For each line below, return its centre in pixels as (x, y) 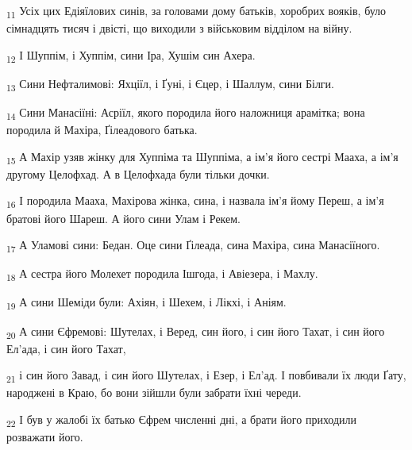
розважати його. (45, 437)
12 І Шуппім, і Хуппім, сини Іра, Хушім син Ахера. (131, 56)
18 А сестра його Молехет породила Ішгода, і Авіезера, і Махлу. (162, 275)
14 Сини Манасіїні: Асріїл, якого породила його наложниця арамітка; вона (186, 113)
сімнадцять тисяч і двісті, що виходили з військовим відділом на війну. (179, 28)
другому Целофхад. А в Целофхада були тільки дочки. (138, 173)
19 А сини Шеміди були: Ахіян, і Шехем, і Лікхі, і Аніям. (146, 303)
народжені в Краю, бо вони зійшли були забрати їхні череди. (154, 392)
